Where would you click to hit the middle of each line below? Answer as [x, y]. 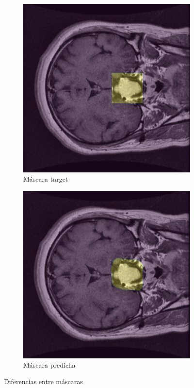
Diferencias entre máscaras [43, 381]
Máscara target [46, 179]
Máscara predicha [49, 365]
